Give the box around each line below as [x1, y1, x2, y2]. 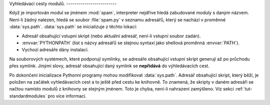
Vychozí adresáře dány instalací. [21, 47, 89, 53]
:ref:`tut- [235, 86, 252, 92]
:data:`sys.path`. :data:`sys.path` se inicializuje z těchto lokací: [9, 24, 137, 30]
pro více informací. [47, 93, 87, 99]
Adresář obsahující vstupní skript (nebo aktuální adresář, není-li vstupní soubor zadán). [21, 33, 201, 39]
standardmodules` [9, 93, 47, 99]
